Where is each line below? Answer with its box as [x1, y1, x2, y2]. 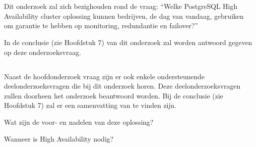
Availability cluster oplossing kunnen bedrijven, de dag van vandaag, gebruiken [4, 10, 244, 21]
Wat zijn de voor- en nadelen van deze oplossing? [4, 116, 154, 127]
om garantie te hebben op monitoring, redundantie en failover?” [4, 20, 198, 31]
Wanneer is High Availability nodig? [4, 133, 114, 144]
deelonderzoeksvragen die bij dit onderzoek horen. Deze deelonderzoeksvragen [4, 81, 241, 91]
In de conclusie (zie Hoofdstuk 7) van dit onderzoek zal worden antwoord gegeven [4, 37, 252, 47]
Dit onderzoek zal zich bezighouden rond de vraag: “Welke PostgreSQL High [4, 1, 238, 11]
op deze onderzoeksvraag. [4, 47, 81, 57]
